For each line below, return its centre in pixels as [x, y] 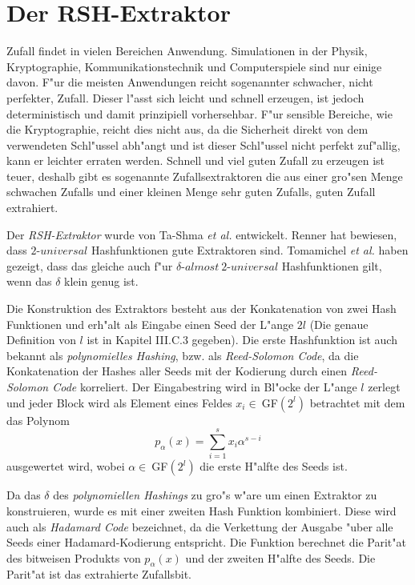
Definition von [41, 340]
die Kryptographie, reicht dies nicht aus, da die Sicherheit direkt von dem [187, 129]
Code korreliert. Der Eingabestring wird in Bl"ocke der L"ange [205, 387]
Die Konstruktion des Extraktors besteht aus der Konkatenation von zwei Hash [201, 309]
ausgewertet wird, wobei [66, 466]
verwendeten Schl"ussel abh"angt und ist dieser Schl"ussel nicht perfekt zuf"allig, [203, 144]
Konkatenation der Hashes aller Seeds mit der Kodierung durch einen [177, 371]
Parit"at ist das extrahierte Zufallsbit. [99, 574]
